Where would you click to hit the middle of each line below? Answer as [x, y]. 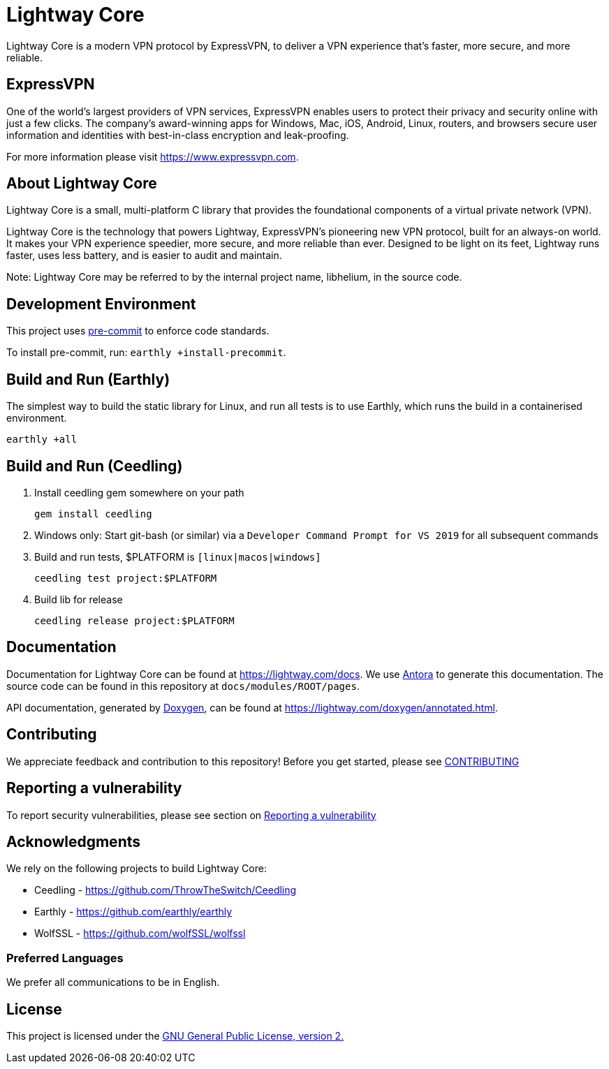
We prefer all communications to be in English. [113, 982]
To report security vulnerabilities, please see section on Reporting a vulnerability [191, 815]
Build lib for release [79, 599]
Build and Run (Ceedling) [95, 466]
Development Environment [101, 304]
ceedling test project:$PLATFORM [126, 578]
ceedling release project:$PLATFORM [134, 620]
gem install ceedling [93, 514]
